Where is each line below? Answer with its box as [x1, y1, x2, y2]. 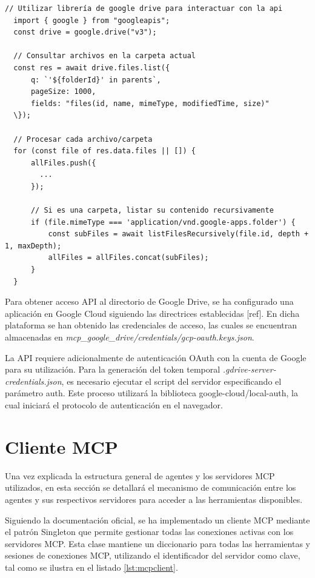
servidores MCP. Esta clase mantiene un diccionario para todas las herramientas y [5, 537, 310, 550]
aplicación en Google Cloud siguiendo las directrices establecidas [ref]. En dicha [5, 307, 300, 319]
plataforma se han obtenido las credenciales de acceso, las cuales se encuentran [5, 319, 297, 331]
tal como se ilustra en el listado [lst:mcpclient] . [5, 560, 178, 573]
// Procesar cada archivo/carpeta [13, 135, 153, 144]
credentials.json [5, 374, 62, 387]
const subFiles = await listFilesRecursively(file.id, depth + [48, 230, 309, 239]
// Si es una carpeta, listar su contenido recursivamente [30, 206, 274, 215]
